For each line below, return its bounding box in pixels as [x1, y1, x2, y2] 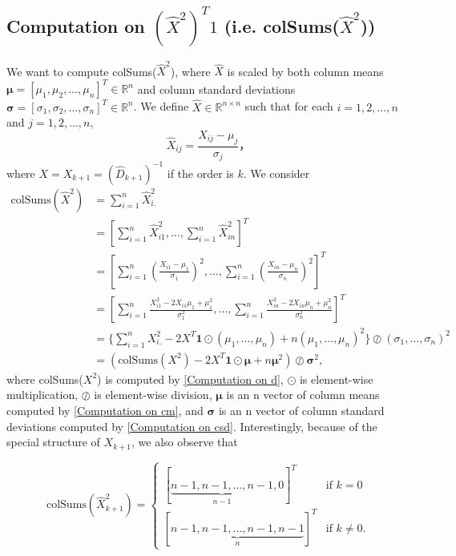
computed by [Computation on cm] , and [6, 401, 204, 418]
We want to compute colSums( [6, 62, 157, 79]
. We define [133, 98, 189, 115]
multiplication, [6, 386, 79, 403]
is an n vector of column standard [218, 401, 385, 418]
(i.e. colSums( [224, 13, 340, 38]
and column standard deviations [137, 80, 296, 97]
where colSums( [6, 370, 83, 387]
